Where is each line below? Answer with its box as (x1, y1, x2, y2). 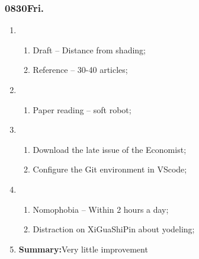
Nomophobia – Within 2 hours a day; (33, 203, 169, 215)
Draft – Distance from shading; (33, 43, 146, 56)
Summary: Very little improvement (18, 242, 148, 255)
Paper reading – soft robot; (33, 103, 131, 116)
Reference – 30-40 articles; (33, 63, 128, 76)
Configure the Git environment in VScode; (33, 163, 187, 175)
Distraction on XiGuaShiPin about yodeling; (33, 223, 195, 235)
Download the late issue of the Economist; (33, 143, 187, 155)
